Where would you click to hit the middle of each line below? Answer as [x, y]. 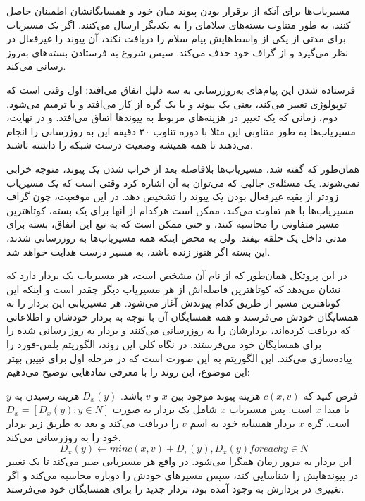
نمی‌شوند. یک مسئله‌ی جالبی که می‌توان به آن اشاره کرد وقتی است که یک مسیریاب [183, 182]
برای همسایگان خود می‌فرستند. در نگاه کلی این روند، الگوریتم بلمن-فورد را [164, 344]
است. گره [328, 423]
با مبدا [337, 409]
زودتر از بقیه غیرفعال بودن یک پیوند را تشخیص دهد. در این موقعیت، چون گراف [173, 196]
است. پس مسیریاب [271, 409]
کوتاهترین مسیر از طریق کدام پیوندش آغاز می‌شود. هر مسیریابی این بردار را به [174, 303]
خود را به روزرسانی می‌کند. [64, 437]
